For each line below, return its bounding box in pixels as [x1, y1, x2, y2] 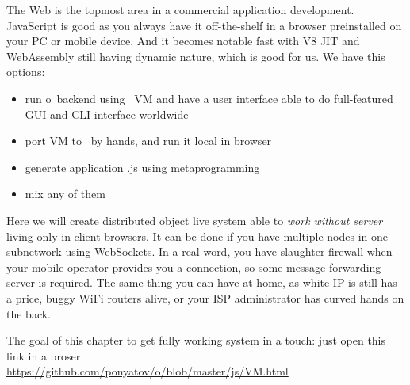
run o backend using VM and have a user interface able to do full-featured [25, 90, 393, 106]
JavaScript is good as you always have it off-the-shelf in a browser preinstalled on [6, 17, 402, 33]
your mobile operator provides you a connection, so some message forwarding [6, 258, 381, 275]
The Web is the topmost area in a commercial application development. [6, 2, 354, 17]
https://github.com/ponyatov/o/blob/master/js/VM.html [6, 363, 289, 379]
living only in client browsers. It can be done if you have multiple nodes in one [6, 227, 388, 244]
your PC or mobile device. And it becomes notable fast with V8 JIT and [6, 32, 360, 49]
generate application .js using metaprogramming [25, 158, 260, 175]
